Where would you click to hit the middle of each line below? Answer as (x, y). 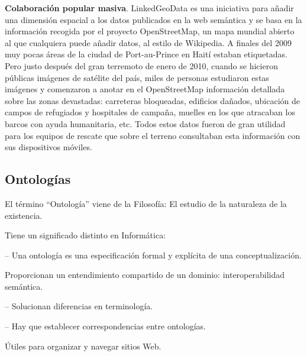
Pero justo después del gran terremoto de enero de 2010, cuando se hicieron (141, 65)
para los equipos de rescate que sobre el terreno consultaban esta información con (153, 135)
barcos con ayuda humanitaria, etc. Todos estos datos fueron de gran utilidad (145, 123)
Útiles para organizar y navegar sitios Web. (83, 346)
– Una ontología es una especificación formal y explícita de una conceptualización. (153, 255)
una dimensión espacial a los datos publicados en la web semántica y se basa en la (153, 19)
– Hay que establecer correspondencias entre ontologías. (105, 326)
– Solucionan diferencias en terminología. (79, 306)
